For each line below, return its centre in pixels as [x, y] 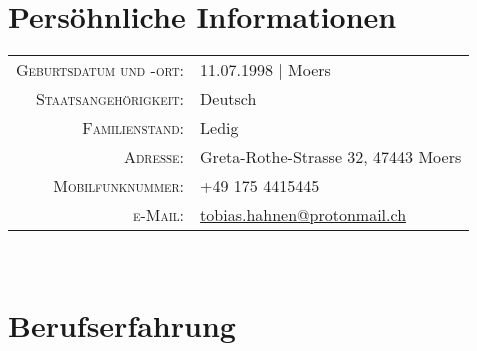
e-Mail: [159, 215]
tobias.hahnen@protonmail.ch [303, 215]
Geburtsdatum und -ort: [100, 70]
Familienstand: [133, 128]
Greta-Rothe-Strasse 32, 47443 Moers [331, 157]
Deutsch [228, 99]
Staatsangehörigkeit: [110, 99]
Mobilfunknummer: [119, 186]
